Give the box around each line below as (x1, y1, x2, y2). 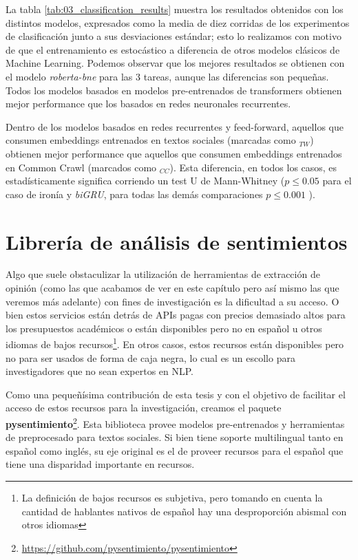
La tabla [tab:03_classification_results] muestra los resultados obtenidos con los (6, 2, 344, 16)
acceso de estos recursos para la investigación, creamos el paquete (6, 400, 282, 415)
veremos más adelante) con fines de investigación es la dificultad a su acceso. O (6, 294, 339, 308)
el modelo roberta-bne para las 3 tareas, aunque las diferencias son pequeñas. (6, 69, 329, 83)
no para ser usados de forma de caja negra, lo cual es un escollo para (6, 350, 295, 365)
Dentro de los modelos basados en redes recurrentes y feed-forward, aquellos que (6, 119, 344, 133)
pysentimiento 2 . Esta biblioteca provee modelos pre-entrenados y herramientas (6, 415, 345, 431)
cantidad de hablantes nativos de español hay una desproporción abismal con (21, 504, 347, 518)
